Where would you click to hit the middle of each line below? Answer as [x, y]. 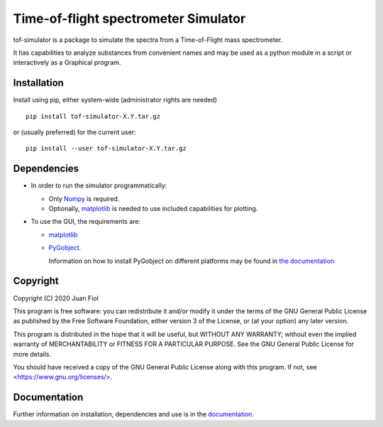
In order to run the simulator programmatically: [99, 185]
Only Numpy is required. [84, 198]
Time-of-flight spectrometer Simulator [129, 18]
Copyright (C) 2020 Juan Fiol [56, 298]
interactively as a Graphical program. [67, 63]
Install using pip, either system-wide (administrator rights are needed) [115, 100]
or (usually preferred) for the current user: [74, 132]
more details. [32, 354]
